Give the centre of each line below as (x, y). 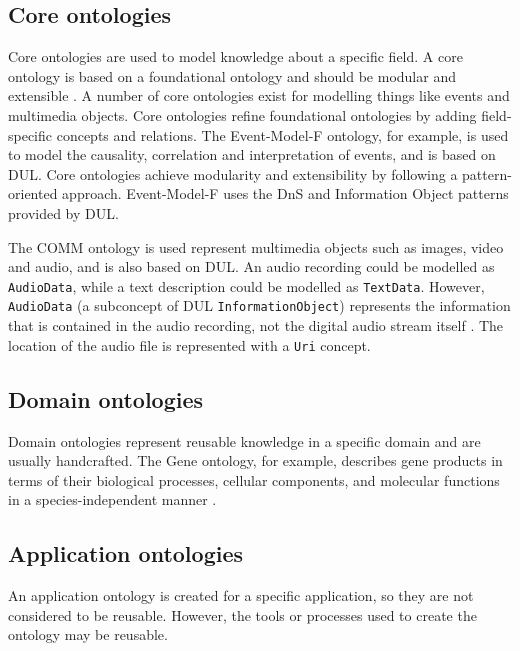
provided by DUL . (63, 212)
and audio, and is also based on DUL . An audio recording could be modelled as (251, 266)
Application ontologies (126, 553)
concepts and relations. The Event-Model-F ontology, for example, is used (282, 134)
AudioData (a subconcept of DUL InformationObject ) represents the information (259, 305)
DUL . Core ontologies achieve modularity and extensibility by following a (233, 173)
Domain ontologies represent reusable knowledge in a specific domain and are (244, 440)
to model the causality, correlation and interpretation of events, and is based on (252, 154)
